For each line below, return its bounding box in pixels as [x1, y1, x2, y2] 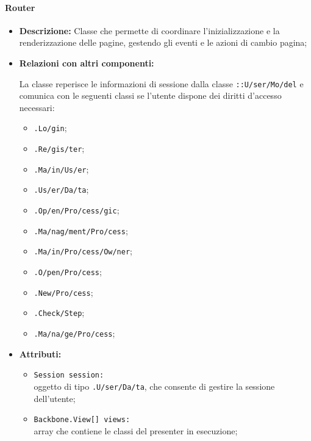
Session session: [34, 371, 104, 380]
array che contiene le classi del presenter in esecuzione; [34, 424, 238, 437]
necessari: [19, 101, 55, 113]
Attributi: [19, 347, 62, 360]
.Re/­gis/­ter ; [34, 142, 85, 155]
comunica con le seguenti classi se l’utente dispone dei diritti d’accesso [19, 89, 282, 102]
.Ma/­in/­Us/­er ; [34, 162, 89, 175]
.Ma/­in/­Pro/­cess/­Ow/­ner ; [34, 245, 132, 257]
